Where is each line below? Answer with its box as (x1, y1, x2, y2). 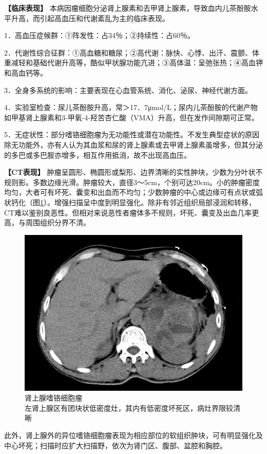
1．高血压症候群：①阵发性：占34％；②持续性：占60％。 (4, 30, 195, 41)
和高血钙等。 (4, 67, 47, 78)
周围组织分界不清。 (25, 217, 90, 228)
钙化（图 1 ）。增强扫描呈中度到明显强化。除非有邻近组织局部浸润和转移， (11, 196, 256, 207)
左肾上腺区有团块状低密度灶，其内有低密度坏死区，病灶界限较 (25, 402, 233, 413)
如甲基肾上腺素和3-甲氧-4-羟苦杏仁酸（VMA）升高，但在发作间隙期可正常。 (4, 112, 259, 122)
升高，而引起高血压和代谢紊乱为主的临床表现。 (11, 12, 169, 23)
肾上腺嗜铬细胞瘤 (25, 392, 82, 403)
